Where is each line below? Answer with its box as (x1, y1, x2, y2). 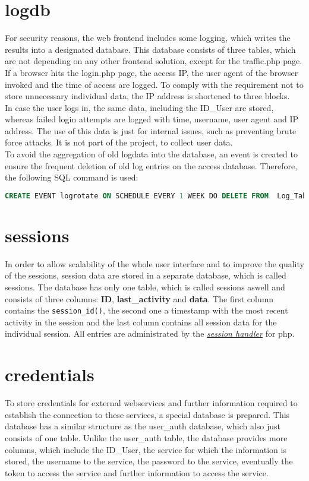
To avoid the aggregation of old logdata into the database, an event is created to (5, 148, 298, 160)
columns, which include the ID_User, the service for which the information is (5, 443, 286, 455)
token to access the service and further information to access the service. (5, 466, 269, 479)
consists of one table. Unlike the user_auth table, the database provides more (5, 431, 288, 444)
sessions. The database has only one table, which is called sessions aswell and (5, 281, 285, 293)
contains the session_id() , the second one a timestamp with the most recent (5, 304, 288, 317)
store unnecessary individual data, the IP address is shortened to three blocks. (5, 90, 290, 102)
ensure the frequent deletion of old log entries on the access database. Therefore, (5, 159, 298, 172)
